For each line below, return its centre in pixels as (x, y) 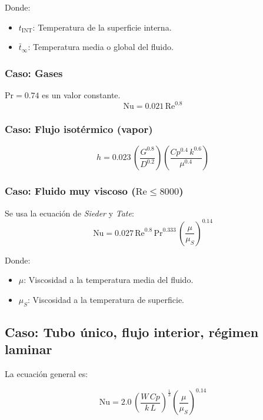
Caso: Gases (34, 73)
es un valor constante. (81, 95)
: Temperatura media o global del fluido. (101, 47)
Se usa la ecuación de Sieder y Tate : (69, 213)
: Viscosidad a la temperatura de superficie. (106, 299)
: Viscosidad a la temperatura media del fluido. (109, 280)
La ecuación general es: (46, 374)
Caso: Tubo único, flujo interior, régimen (132, 332)
